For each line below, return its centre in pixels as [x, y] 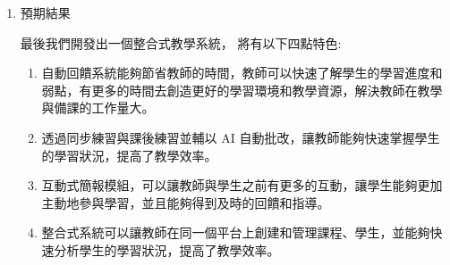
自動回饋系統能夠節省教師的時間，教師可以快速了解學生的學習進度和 [242, 73]
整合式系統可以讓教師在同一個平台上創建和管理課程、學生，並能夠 [236, 232]
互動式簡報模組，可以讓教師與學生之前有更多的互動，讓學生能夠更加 [242, 185]
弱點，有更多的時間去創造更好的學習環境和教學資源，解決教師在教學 [242, 90]
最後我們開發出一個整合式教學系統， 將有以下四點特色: [181, 42]
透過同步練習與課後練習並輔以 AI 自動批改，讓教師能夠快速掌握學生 [241, 137]
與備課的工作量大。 [98, 108]
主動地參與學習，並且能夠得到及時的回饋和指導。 [186, 202]
